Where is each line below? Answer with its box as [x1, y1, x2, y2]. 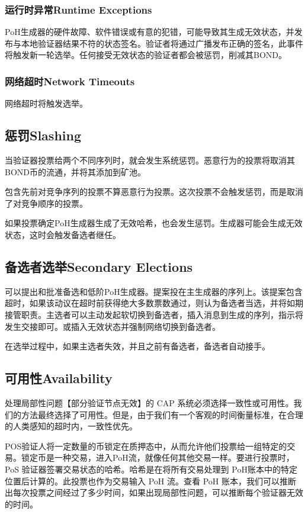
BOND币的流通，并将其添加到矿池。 [5, 165, 146, 178]
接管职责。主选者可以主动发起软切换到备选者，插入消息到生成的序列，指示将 [5, 308, 303, 320]
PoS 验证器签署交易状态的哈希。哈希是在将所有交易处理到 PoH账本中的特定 [5, 462, 297, 475]
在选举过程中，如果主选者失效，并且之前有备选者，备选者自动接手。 [5, 340, 270, 352]
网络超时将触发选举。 [5, 97, 88, 110]
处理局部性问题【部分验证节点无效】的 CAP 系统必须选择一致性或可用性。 [5, 396, 294, 409]
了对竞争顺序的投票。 [5, 197, 88, 209]
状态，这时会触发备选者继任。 [5, 228, 121, 240]
